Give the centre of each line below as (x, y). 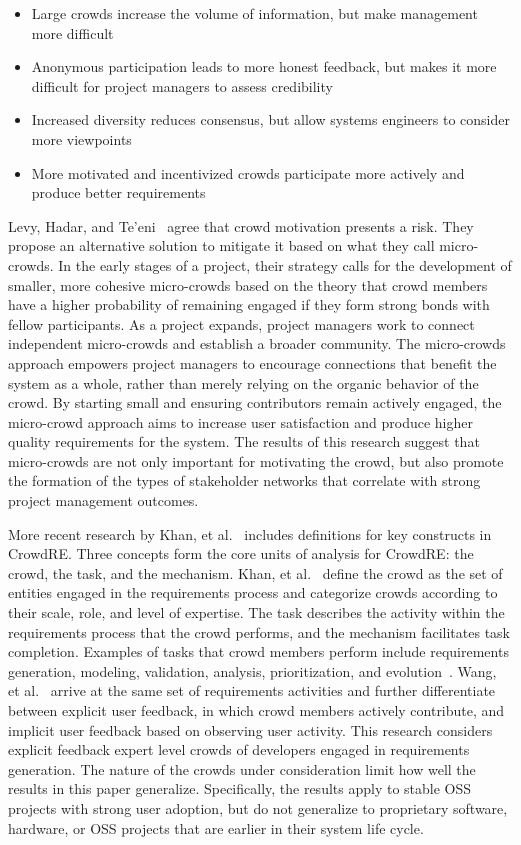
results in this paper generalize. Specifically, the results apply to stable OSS (240, 788)
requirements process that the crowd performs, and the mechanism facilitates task (259, 631)
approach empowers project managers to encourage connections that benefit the (252, 362)
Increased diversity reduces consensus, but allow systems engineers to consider (270, 119)
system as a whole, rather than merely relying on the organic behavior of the (243, 382)
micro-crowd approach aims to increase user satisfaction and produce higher (240, 421)
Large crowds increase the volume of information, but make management (254, 13)
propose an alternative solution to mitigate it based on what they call (221, 245)
